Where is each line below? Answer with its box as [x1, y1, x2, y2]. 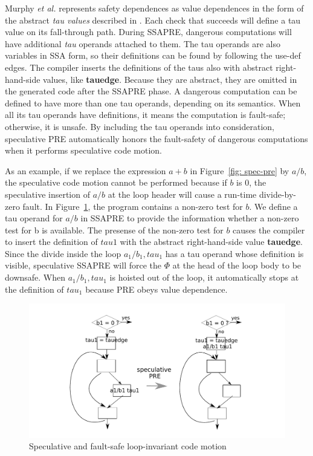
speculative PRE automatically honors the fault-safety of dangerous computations [5, 132, 308, 145]
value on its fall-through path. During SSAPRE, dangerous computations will [5, 25, 292, 38]
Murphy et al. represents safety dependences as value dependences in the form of [5, 2, 304, 14]
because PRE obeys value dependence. [85, 282, 228, 295]
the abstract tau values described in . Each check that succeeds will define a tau [5, 13, 301, 26]
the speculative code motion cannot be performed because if [5, 176, 227, 189]
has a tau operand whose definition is [165, 247, 304, 259]
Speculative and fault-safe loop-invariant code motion [29, 440, 227, 452]
